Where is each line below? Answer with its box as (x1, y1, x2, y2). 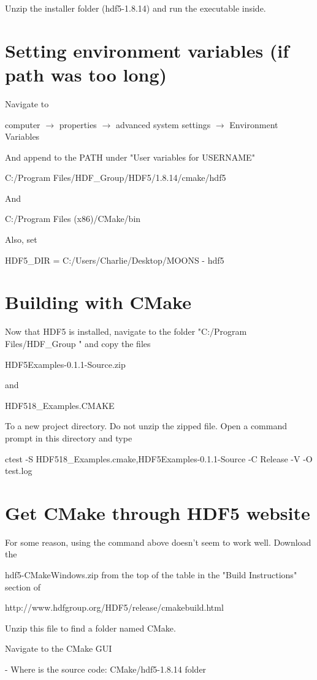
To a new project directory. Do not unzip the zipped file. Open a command (5, 419, 287, 432)
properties (59, 118, 97, 131)
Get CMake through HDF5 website (5, 500, 310, 525)
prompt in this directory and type (5, 431, 132, 444)
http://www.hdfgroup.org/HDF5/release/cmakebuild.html (5, 601, 224, 614)
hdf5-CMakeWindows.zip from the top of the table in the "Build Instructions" (5, 568, 297, 581)
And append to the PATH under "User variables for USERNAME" (5, 150, 255, 163)
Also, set (5, 233, 37, 246)
